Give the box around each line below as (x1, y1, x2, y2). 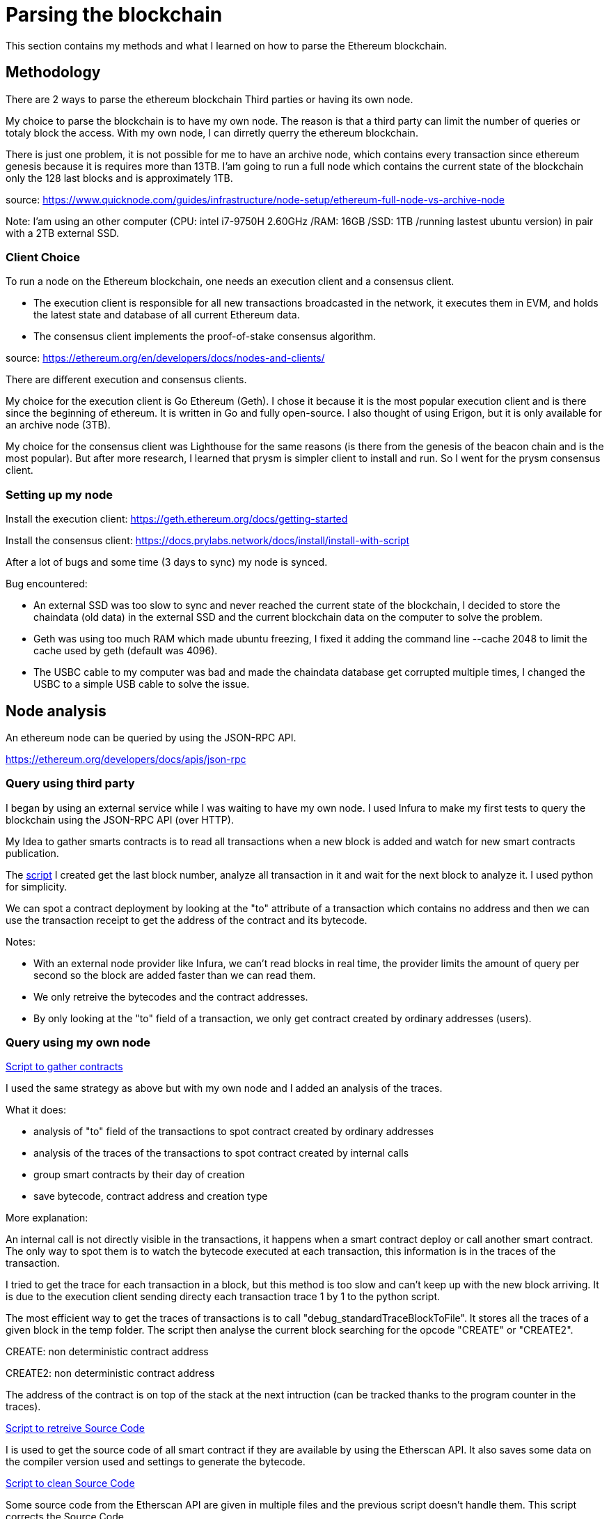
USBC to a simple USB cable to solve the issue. (33, 678, 250, 691)
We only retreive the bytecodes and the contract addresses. (33, 990, 308, 1003)
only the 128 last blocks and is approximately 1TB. (6, 171, 233, 184)
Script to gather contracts (6, 1061, 123, 1073)
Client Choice (6, 249, 80, 264)
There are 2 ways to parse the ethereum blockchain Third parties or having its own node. (6, 93, 413, 105)
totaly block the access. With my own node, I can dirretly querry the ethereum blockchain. (6, 126, 418, 139)
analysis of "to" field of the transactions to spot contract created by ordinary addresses (33, 1125, 434, 1138)
